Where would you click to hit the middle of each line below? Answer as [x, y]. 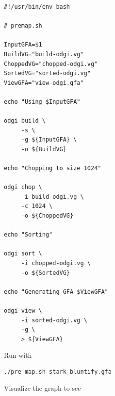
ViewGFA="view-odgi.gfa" [44, 83]
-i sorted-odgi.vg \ [54, 320]
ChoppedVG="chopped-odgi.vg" [51, 64]
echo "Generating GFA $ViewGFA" [56, 292]
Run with [18, 355]
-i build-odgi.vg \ [52, 197]
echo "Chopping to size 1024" [53, 168]
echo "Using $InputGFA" [42, 102]
